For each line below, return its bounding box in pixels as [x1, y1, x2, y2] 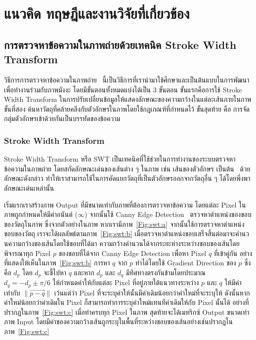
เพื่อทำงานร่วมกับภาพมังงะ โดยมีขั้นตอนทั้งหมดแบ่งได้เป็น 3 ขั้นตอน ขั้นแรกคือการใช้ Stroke [4, 84, 242, 94]
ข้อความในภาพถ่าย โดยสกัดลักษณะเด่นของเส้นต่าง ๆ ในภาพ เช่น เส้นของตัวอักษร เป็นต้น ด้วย [4, 163, 251, 173]
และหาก [74, 267, 94, 277]
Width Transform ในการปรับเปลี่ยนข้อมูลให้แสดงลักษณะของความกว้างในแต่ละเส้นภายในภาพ [4, 94, 252, 104]
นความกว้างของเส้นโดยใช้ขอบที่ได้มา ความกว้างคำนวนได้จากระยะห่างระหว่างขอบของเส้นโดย [4, 238, 240, 248]
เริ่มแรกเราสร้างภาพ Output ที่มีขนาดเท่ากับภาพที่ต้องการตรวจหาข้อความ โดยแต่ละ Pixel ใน [4, 199, 246, 210]
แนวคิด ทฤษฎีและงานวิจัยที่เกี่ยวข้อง [4, 3, 190, 23]
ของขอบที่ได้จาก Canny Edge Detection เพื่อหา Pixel [58, 248, 207, 258]
